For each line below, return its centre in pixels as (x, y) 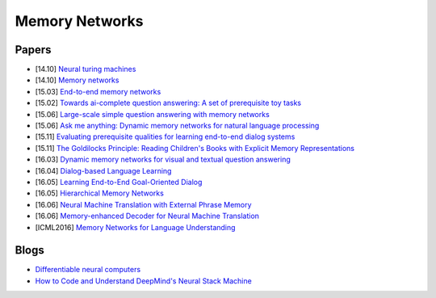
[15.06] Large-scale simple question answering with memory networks (152, 114)
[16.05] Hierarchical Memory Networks (100, 193)
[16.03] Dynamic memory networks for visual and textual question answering (163, 159)
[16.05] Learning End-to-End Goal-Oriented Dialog (119, 182)
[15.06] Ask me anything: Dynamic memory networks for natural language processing (177, 126)
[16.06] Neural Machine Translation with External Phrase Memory (143, 204)
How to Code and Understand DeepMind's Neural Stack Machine (143, 281)
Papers (33, 50)
